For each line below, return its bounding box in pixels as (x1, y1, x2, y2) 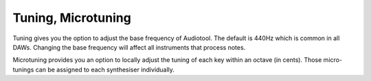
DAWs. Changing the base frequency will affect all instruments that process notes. (12, 43, 246, 51)
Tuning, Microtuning (12, 10, 132, 25)
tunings (12, 65, 34, 74)
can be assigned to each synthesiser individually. (35, 65, 175, 74)
